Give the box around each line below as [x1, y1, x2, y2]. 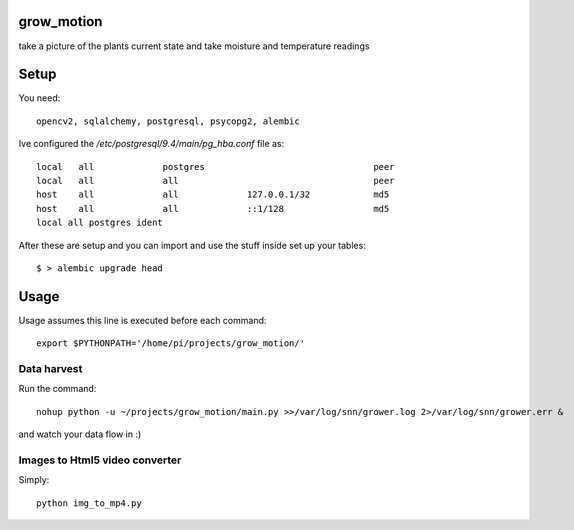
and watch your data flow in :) [18, 428, 142, 440]
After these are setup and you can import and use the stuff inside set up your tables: [18, 239, 367, 251]
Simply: [18, 474, 50, 486]
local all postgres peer [36, 161, 395, 172]
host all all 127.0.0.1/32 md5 [36, 189, 390, 200]
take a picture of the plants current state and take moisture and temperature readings [18, 40, 370, 52]
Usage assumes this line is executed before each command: [18, 314, 267, 326]
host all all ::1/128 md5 [36, 203, 390, 214]
